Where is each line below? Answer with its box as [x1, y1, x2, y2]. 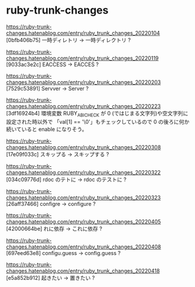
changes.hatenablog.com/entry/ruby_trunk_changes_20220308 [6, 143, 161, 151]
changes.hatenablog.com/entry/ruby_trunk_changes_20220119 [6, 54, 159, 62]
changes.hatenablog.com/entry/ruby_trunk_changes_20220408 [6, 243, 161, 250]
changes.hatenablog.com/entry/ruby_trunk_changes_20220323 [6, 194, 161, 201]
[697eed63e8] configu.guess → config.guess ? [6, 249, 121, 256]
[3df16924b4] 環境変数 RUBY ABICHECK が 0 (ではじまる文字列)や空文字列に [6, 109, 188, 118]
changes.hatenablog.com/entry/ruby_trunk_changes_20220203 [6, 78, 161, 86]
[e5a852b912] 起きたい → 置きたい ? [6, 274, 95, 281]
